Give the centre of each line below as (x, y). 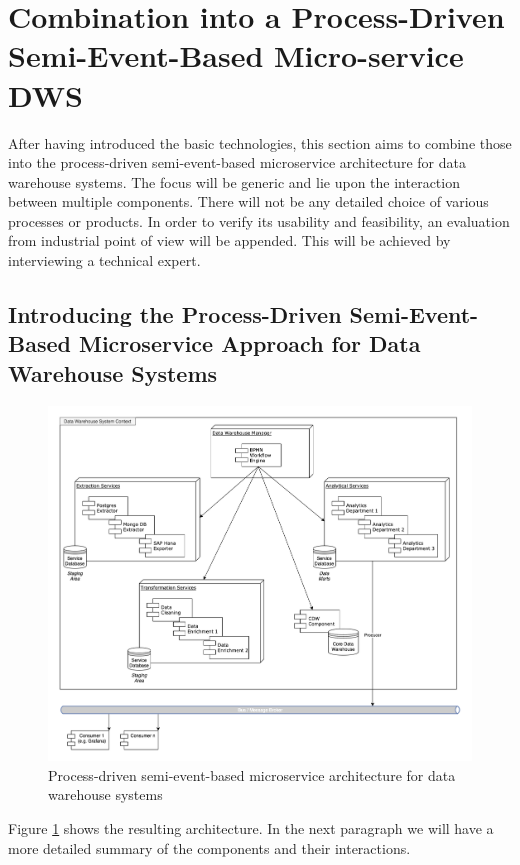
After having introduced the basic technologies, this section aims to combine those (260, 142)
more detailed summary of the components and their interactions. (209, 847)
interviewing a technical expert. (104, 260)
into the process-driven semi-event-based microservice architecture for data (237, 162)
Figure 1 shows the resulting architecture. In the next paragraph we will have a (251, 828)
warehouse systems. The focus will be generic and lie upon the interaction (234, 181)
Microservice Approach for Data (249, 343)
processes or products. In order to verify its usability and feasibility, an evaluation (259, 220)
